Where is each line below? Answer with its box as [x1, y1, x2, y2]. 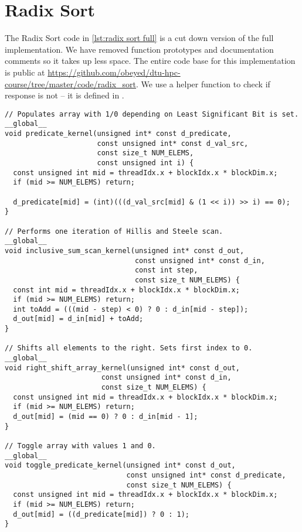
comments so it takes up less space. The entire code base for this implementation [5, 54, 296, 67]
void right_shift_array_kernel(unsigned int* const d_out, [5, 363, 240, 372]
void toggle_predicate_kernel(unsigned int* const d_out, [5, 461, 236, 470]
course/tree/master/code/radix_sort [5, 77, 137, 90]
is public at [5, 66, 45, 78]
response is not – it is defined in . [5, 89, 124, 101]
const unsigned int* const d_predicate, [126, 470, 286, 479]
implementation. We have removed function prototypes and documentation [5, 43, 274, 55]
